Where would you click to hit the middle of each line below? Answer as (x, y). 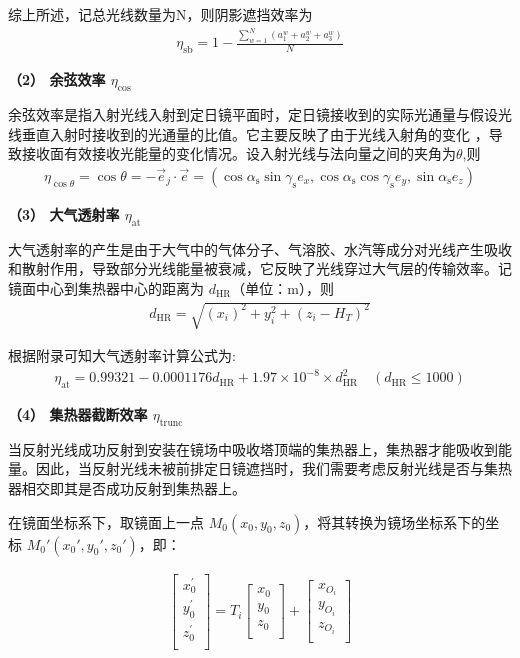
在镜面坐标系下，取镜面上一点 (106, 521)
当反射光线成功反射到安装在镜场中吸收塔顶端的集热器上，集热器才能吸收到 (253, 448)
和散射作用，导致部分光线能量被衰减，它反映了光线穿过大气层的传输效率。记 (260, 268)
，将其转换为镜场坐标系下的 (394, 521)
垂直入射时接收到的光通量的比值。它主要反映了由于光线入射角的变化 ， (255, 133)
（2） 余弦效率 (57, 79)
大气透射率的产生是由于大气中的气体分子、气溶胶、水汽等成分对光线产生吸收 (260, 248)
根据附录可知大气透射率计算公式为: (122, 355)
